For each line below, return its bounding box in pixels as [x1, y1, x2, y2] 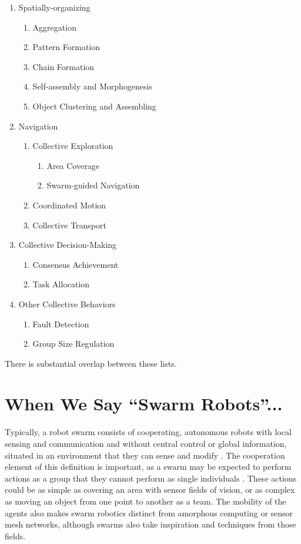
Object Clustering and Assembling [32, 99, 156, 112]
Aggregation [32, 21, 76, 33]
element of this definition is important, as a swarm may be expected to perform [5, 460, 292, 473]
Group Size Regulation [32, 337, 115, 350]
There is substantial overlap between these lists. [5, 357, 177, 369]
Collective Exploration [32, 140, 113, 152]
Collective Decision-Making [18, 238, 117, 251]
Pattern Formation [32, 41, 101, 53]
